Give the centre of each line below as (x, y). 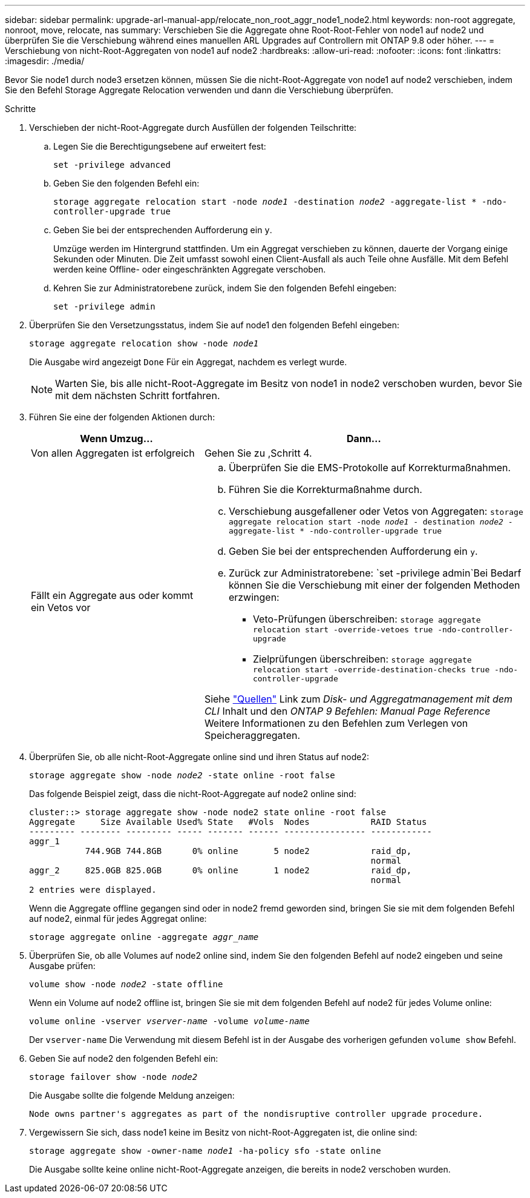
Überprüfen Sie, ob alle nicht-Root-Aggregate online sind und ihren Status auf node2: (199, 757)
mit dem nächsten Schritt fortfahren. (138, 395)
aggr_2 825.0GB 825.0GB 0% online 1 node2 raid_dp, (221, 870)
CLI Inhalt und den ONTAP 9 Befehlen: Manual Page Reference (347, 711)
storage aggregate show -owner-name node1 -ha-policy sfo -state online (205, 1151)
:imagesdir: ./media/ (45, 61)
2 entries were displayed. (93, 890)
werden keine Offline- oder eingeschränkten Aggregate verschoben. (190, 269)
